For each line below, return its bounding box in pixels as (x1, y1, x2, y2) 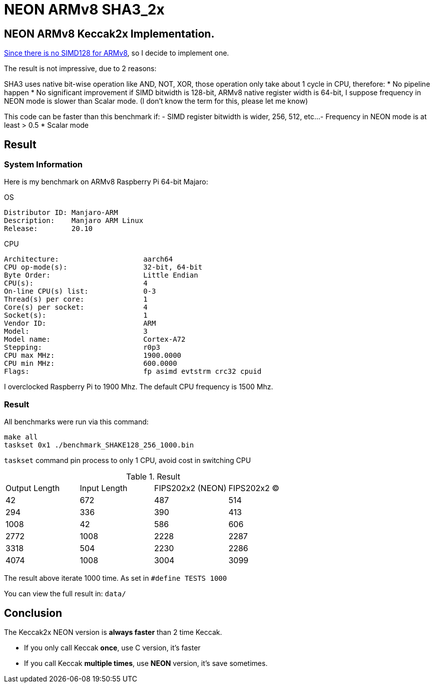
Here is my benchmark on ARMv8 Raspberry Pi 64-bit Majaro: (4, 177, 208, 186)
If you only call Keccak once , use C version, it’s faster (24, 643, 201, 652)
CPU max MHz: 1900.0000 (4, 351, 182, 360)
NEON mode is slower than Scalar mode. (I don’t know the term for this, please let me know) (4, 97, 308, 106)
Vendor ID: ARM (4, 319, 156, 328)
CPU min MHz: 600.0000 (4, 359, 177, 368)
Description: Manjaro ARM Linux (4, 216, 144, 225)
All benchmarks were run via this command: (4, 417, 149, 426)
